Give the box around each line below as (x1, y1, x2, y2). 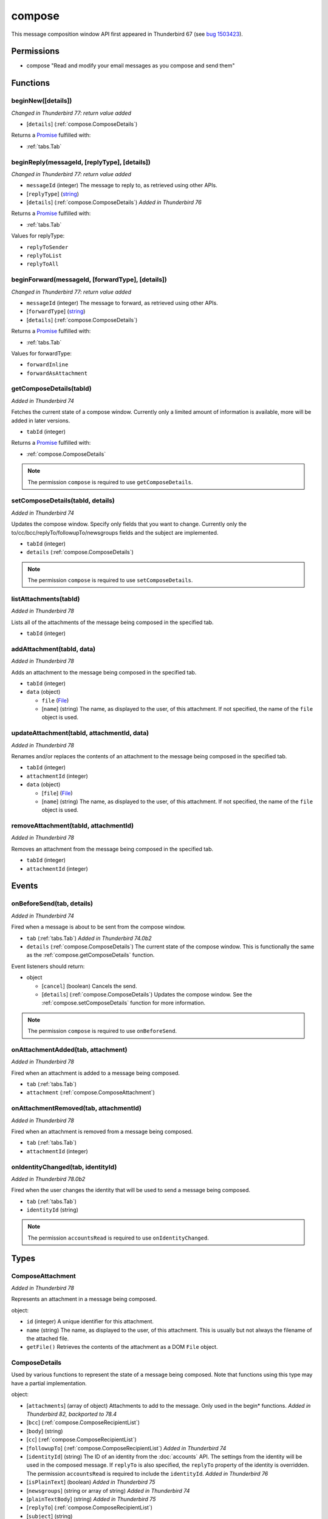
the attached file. (26, 1334, 69, 1342)
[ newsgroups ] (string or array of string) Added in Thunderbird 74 (26, 1487, 190, 1494)
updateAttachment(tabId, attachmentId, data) (11, 729, 149, 738)
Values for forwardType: (11, 349, 72, 357)
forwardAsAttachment (26, 369, 88, 377)
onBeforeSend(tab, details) (11, 899, 94, 908)
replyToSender (26, 244, 69, 250)
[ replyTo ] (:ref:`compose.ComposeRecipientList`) (26, 1504, 153, 1511)
